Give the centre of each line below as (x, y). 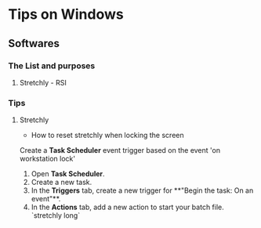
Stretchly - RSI (43, 82)
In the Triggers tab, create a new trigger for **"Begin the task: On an (142, 190)
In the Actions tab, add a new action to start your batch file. (128, 207)
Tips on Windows (66, 14)
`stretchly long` (56, 215)
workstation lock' (47, 159)
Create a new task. (62, 183)
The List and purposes (52, 66)
